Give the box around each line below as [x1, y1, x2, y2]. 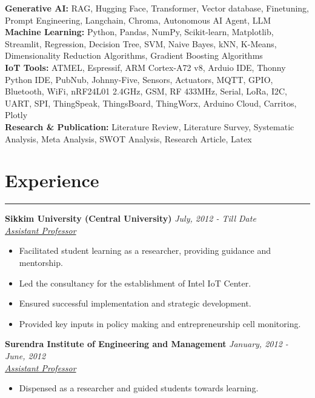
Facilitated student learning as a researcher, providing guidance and [19, 244, 271, 257]
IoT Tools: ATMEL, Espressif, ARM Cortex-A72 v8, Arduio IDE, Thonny [5, 61, 286, 73]
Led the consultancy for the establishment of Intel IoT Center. [19, 276, 251, 289]
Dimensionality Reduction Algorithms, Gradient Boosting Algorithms [5, 49, 263, 62]
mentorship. [19, 256, 63, 269]
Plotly [5, 108, 28, 121]
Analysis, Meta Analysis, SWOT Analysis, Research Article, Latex [5, 132, 252, 145]
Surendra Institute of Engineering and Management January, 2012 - [5, 337, 288, 350]
